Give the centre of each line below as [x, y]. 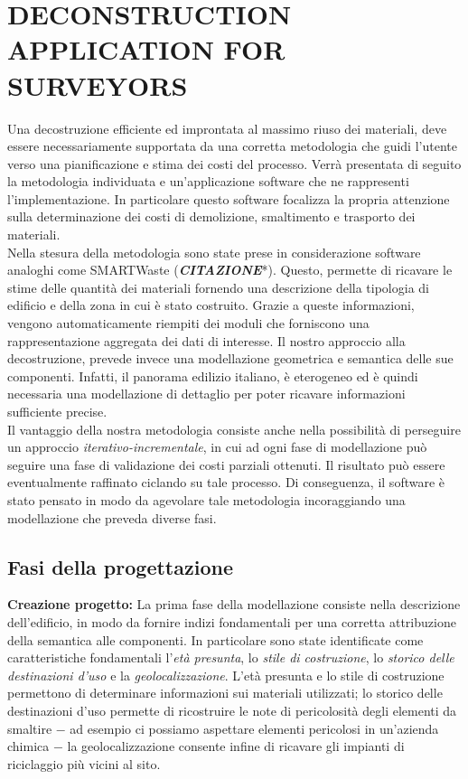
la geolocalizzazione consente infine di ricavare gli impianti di [236, 746]
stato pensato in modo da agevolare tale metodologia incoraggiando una [206, 499]
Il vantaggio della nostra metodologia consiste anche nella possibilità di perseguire [234, 429]
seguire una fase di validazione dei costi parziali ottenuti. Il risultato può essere [226, 464]
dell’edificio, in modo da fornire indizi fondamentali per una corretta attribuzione [232, 621]
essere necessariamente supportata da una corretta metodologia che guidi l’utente [232, 146]
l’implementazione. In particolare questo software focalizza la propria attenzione [229, 198]
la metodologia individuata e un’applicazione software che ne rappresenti [208, 181]
